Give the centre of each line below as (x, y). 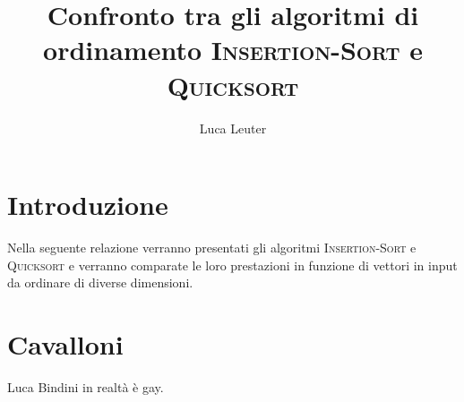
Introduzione (88, 205)
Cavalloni (65, 344)
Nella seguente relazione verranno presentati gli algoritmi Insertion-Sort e (212, 248)
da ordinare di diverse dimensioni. (100, 282)
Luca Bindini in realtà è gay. (86, 386)
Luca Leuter (233, 128)
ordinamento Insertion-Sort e (233, 50)
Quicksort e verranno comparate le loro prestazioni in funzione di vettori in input (232, 265)
